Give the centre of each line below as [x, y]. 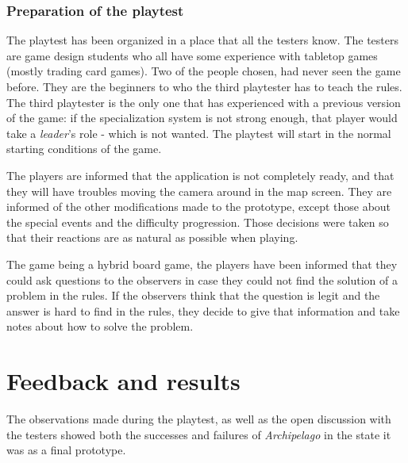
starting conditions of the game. [84, 149]
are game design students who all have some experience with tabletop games [192, 55]
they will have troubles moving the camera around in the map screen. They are [199, 191]
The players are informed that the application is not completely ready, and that [200, 175]
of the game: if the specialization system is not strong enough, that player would [202, 118]
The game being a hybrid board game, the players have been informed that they [202, 264]
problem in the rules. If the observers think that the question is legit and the [193, 295]
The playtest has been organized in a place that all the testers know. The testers [203, 40]
